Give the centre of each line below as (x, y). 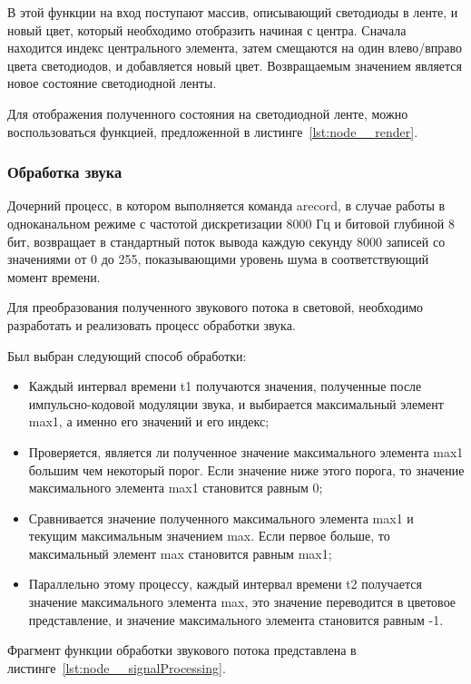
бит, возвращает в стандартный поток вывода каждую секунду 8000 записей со (226, 241)
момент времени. (54, 276)
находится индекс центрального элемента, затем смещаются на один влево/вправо (235, 48)
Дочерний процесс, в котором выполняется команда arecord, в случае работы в (226, 205)
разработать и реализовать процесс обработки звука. (152, 324)
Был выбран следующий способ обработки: (127, 355)
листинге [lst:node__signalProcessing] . (117, 667)
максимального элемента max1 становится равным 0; (176, 488)
